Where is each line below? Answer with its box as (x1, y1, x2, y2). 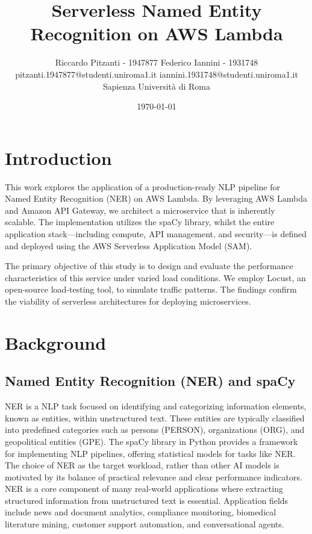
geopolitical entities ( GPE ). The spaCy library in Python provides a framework (5, 435, 298, 447)
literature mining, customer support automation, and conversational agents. (5, 518, 284, 530)
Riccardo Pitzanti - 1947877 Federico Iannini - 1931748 (55, 56, 258, 69)
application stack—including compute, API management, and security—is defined (5, 228, 307, 240)
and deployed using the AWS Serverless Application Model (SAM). (5, 239, 252, 252)
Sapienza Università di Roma (102, 79, 211, 92)
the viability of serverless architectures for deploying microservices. (5, 294, 251, 307)
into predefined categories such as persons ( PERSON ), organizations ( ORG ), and (5, 423, 305, 436)
